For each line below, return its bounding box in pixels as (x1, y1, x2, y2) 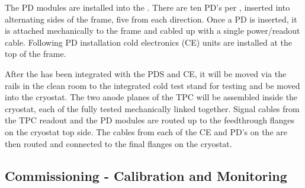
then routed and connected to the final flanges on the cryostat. (5, 137, 232, 149)
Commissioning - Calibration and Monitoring (5, 166, 287, 184)
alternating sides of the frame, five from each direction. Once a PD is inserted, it (5, 12, 297, 25)
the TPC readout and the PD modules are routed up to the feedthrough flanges (5, 114, 294, 126)
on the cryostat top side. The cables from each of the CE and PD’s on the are (5, 125, 287, 138)
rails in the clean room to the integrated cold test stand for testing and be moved (5, 79, 300, 91)
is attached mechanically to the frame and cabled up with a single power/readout (5, 24, 300, 37)
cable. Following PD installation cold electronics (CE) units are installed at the (5, 36, 292, 48)
